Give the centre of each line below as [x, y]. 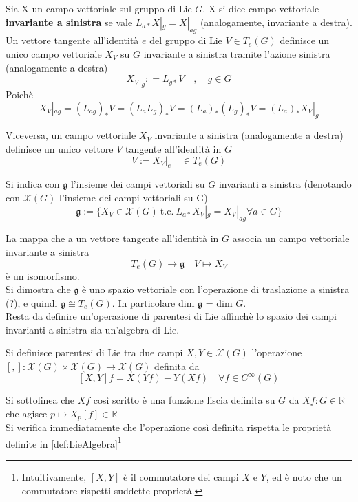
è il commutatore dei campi [181, 477]
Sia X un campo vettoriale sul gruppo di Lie [99, 8]
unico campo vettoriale [54, 53]
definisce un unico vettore [60, 148]
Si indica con [33, 184]
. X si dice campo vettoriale [261, 8]
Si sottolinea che [40, 400]
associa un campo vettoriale [291, 238]
